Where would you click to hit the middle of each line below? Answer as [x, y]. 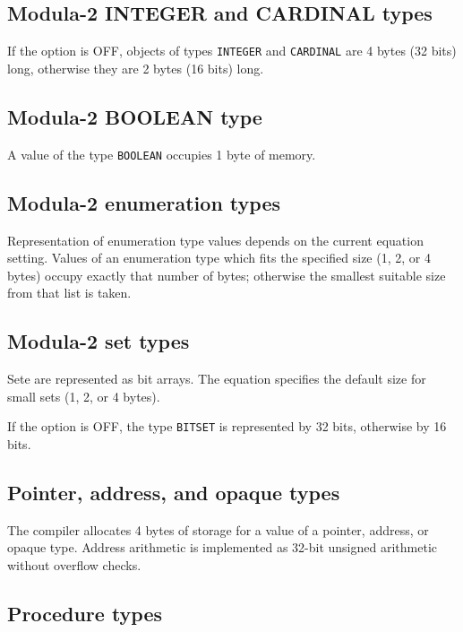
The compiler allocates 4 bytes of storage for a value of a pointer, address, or [218, 529]
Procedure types [85, 613]
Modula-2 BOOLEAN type [135, 116]
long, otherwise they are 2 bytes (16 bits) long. [136, 68]
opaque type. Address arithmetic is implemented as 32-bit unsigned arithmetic [222, 547]
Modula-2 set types [99, 341]
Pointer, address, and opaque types [174, 492]
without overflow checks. [74, 564]
